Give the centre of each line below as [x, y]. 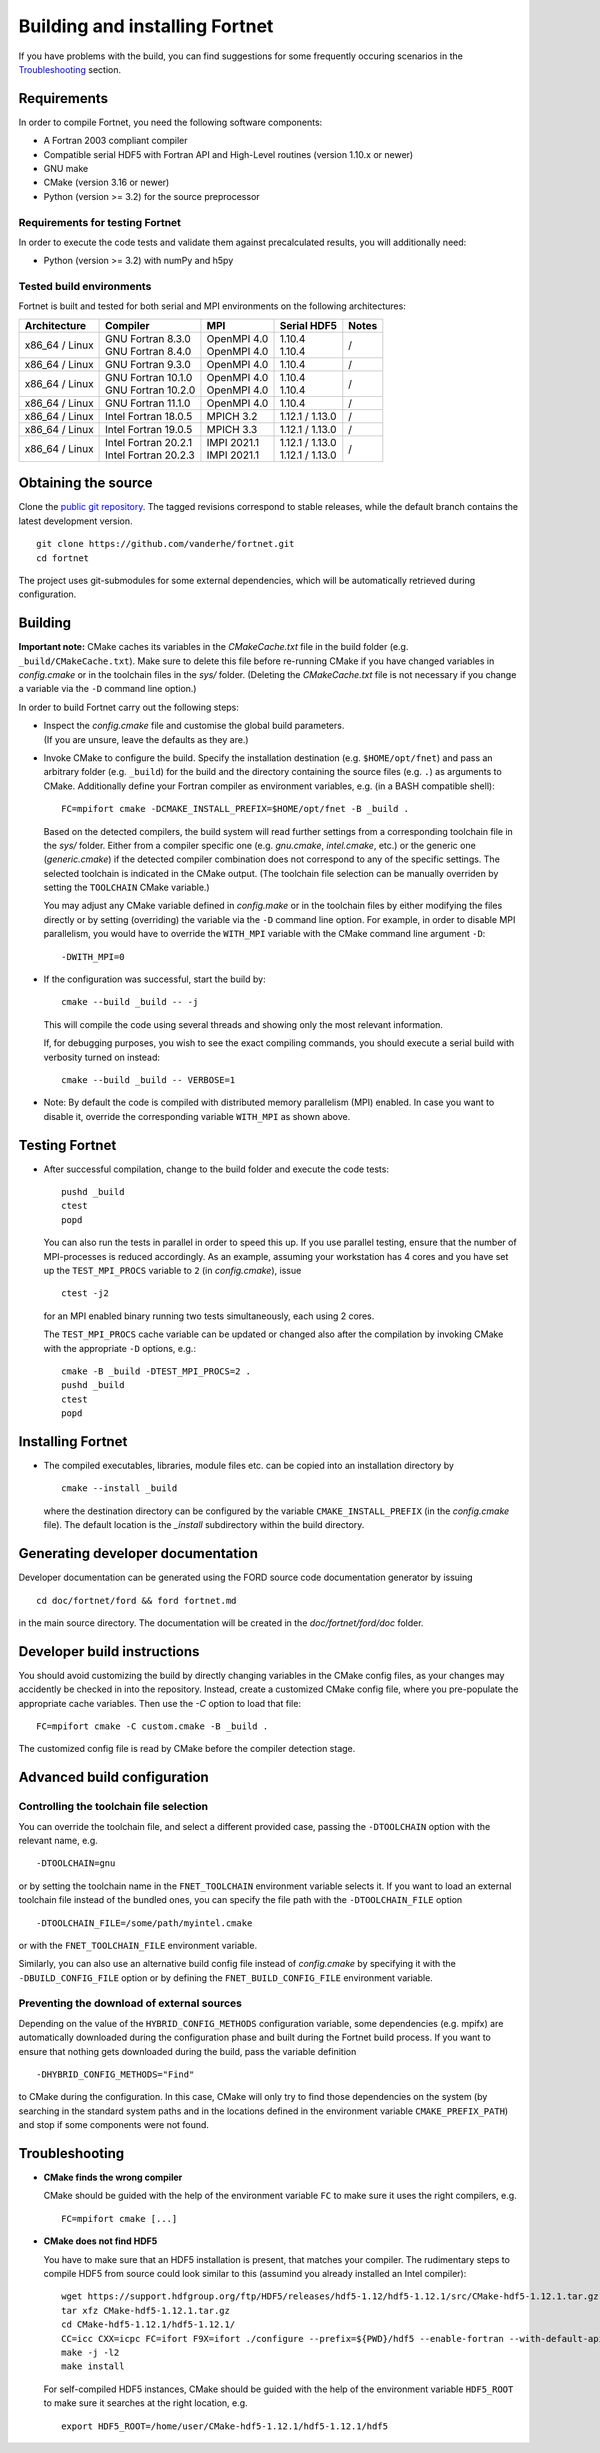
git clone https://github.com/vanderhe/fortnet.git [165, 544]
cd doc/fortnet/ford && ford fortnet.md [136, 1600]
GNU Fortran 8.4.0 [148, 351]
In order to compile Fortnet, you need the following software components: [170, 122]
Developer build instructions [109, 1651]
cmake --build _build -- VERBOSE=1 [148, 1080]
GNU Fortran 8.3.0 [148, 338]
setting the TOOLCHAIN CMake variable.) [126, 887]
